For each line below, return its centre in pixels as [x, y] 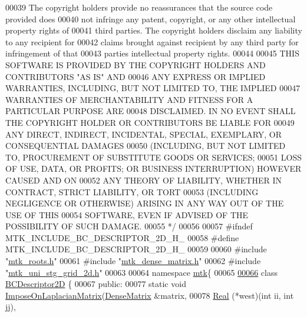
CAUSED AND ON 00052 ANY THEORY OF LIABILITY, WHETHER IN [144, 180]
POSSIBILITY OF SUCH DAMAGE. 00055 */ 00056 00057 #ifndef [129, 226]
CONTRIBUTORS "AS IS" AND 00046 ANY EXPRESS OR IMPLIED [136, 76]
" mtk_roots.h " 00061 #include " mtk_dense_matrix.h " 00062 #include [133, 261]
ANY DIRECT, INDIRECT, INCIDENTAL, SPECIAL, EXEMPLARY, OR [144, 134]
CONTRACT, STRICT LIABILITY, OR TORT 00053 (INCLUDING [132, 191]
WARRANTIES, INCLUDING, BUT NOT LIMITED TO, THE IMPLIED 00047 [153, 88]
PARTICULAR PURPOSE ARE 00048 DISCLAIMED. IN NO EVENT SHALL [151, 111]
